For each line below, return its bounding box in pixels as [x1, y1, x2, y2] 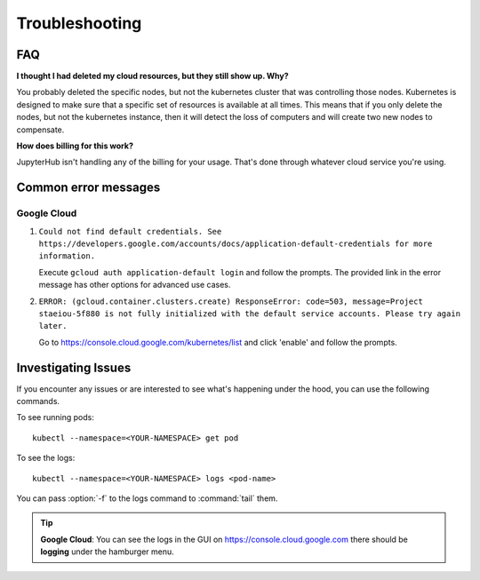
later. [38, 321, 68, 331]
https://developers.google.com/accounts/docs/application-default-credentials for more [38, 238, 433, 249]
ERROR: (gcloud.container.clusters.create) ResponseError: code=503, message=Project [38, 296, 424, 306]
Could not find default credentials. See [38, 226, 222, 236]
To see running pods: [16, 412, 95, 423]
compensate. [16, 124, 65, 135]
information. [38, 251, 96, 261]
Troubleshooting [16, 13, 142, 33]
